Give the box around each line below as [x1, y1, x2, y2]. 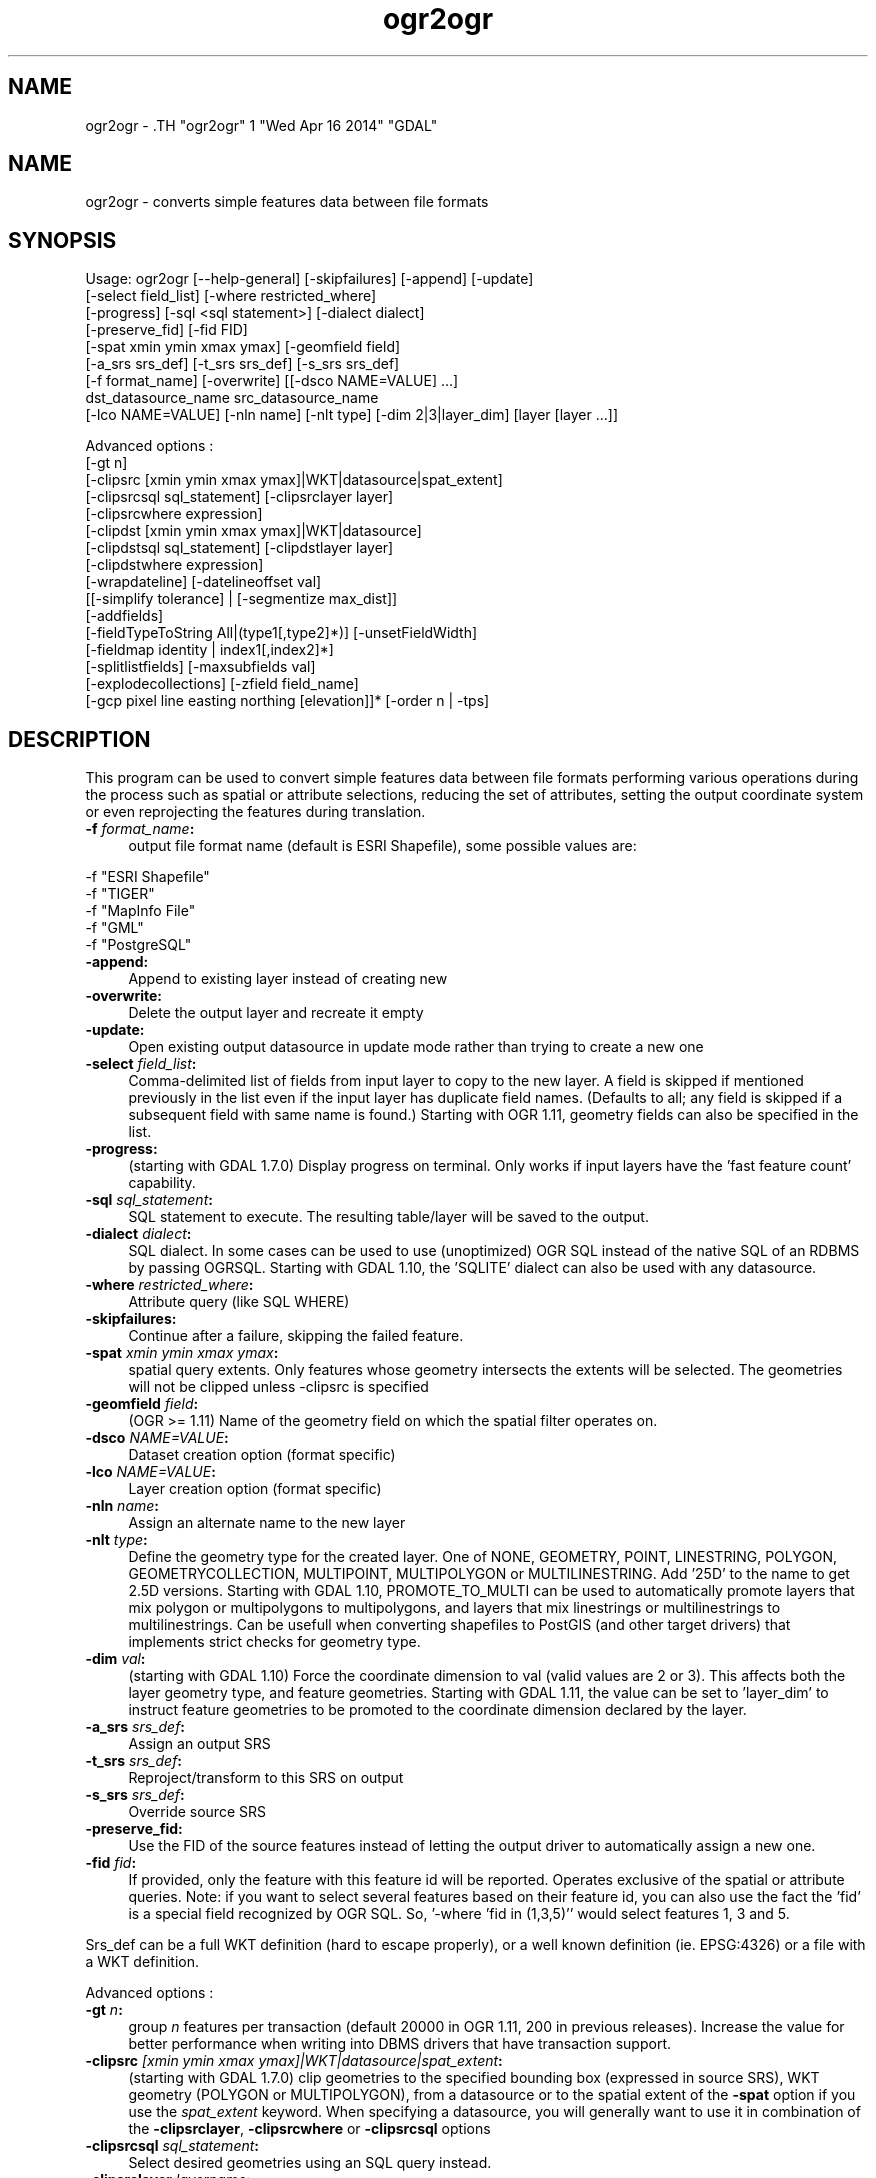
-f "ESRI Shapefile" [85, 868, 210, 886]
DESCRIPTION [8, 726, 151, 752]
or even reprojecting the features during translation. [85, 803, 426, 821]
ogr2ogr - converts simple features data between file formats [85, 193, 489, 211]
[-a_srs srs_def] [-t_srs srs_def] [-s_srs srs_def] [85, 355, 400, 373]
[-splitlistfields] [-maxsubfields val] [85, 658, 316, 676]
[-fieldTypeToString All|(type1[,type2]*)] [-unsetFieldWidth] [85, 624, 478, 642]
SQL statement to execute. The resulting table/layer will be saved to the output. [128, 1208, 649, 1226]
